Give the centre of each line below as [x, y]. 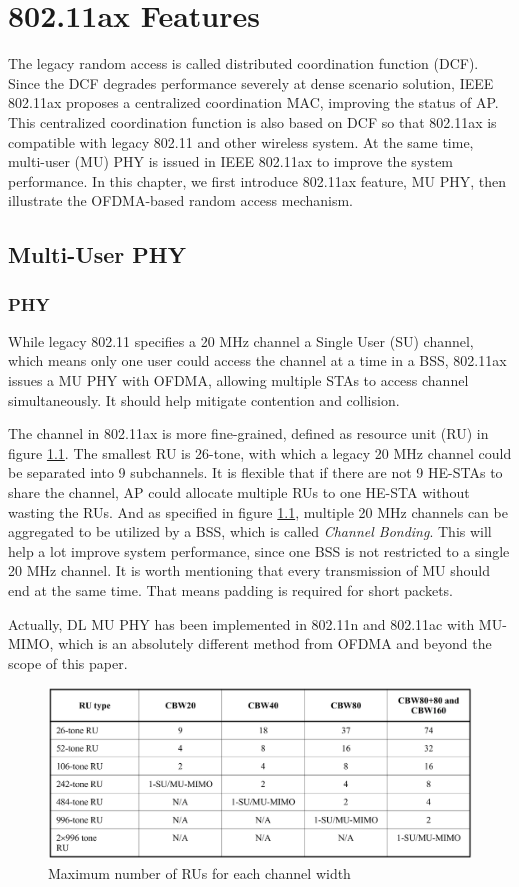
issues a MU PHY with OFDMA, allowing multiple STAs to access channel [238, 380]
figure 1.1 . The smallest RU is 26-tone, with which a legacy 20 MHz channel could [260, 452]
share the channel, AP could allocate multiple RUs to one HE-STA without [239, 492]
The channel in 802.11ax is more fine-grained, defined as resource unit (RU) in [248, 433]
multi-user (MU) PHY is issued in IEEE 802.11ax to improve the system [231, 161]
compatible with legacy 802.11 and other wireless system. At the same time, [241, 141]
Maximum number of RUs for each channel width [199, 872]
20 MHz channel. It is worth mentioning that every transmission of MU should [249, 570]
